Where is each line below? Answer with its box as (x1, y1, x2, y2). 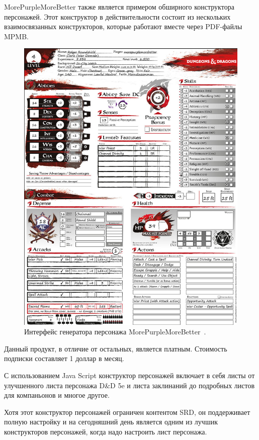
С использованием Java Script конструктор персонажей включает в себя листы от (4, 370, 255, 380)
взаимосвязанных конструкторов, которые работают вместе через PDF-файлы (4, 21, 242, 32)
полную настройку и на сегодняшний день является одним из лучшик (4, 416, 218, 427)
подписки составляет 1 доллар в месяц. (4, 353, 124, 364)
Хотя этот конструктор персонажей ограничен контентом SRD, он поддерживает (4, 406, 250, 417)
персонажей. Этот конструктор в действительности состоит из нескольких (4, 11, 231, 22)
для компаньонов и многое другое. (4, 390, 110, 400)
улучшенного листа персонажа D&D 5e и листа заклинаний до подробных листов (4, 380, 255, 390)
